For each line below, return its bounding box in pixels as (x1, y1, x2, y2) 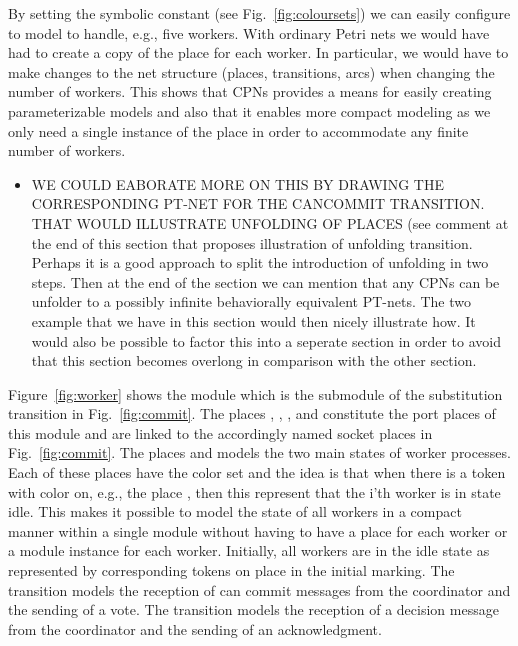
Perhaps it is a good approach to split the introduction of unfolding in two (31, 252, 489, 273)
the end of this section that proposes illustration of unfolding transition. (31, 232, 473, 253)
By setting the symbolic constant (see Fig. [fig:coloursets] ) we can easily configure (8, 3, 511, 23)
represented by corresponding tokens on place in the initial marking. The (8, 560, 455, 581)
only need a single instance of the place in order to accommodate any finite (8, 120, 469, 141)
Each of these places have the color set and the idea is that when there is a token (8, 462, 506, 483)
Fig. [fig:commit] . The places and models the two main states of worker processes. (8, 442, 511, 463)
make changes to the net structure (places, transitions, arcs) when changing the (8, 61, 495, 82)
